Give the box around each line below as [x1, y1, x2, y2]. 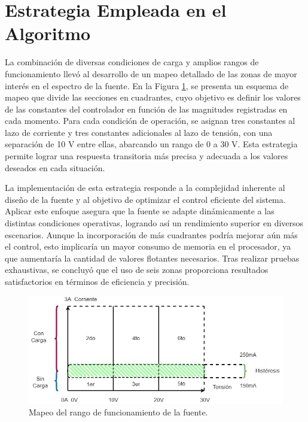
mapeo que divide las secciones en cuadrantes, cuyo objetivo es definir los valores [5, 91, 301, 104]
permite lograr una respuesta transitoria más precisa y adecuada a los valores [5, 150, 288, 162]
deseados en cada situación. [5, 161, 105, 174]
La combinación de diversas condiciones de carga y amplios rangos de [5, 56, 259, 68]
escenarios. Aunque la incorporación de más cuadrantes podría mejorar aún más [5, 228, 298, 241]
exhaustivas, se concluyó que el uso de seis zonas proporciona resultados [5, 263, 269, 276]
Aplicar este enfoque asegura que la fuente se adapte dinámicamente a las [5, 205, 275, 217]
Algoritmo [5, 21, 91, 45]
